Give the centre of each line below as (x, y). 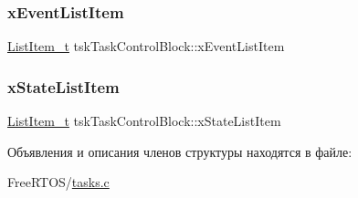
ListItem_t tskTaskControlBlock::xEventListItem (146, 46)
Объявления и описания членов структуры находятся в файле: (180, 151)
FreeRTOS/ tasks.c (58, 182)
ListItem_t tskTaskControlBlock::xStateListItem (144, 121)
